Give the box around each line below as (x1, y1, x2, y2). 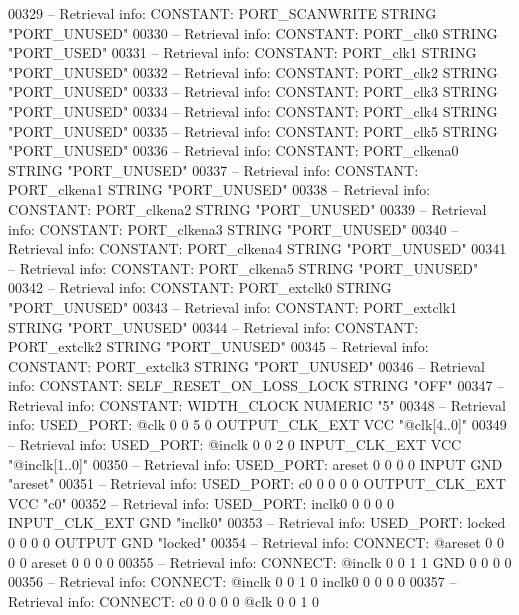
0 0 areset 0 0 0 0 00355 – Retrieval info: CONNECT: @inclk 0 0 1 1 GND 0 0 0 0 (8, 551, 512, 572)
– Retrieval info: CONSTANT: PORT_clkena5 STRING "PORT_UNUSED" (8, 257, 479, 278)
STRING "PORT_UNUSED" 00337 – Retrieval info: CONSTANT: (8, 159, 419, 180)
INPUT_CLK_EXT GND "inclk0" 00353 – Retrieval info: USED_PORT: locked (8, 512, 506, 533)
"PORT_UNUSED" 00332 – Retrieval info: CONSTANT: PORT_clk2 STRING (8, 61, 498, 82)
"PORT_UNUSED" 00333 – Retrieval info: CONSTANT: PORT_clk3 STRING (8, 81, 498, 102)
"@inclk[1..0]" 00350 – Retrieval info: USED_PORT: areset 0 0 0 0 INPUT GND (8, 453, 503, 474)
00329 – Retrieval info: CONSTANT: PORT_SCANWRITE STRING (8, 3, 437, 23)
